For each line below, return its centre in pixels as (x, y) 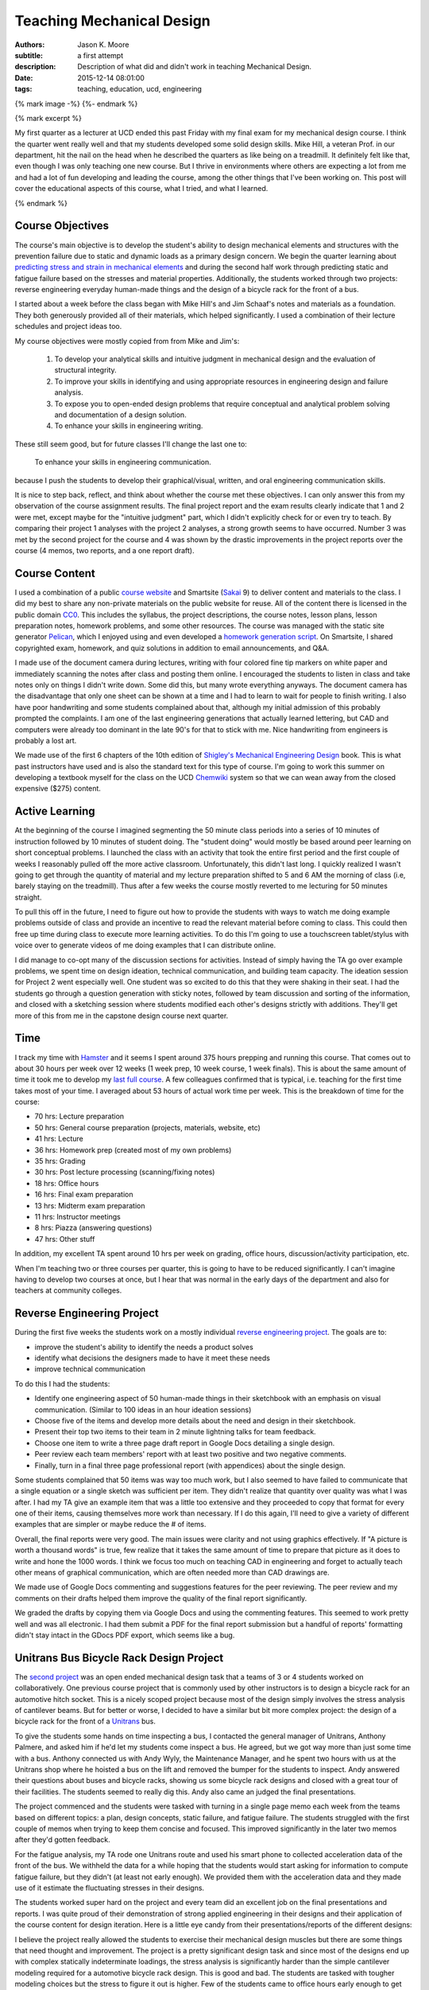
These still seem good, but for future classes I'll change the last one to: (131, 444)
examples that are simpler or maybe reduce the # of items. (110, 1524)
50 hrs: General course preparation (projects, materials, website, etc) (148, 1127)
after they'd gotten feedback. (62, 1840)
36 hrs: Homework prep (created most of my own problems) (133, 1149)
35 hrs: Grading (60, 1161)
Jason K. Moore (103, 45)
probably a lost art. (46, 740)
